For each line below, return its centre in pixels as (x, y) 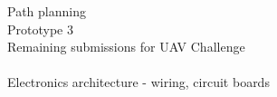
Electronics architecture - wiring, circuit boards (138, 82)
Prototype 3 (40, 29)
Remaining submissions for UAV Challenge (126, 47)
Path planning (47, 11)
